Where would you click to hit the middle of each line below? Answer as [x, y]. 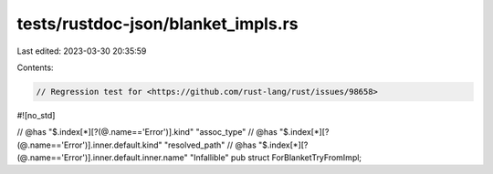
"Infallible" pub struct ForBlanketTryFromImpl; [276, 158]
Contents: [35, 67]
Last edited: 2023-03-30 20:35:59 [82, 51]
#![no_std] [36, 115]
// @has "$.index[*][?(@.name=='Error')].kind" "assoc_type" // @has [147, 132]
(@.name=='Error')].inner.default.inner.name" [102, 158]
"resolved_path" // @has [210, 145]
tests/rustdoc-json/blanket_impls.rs [157, 24]
